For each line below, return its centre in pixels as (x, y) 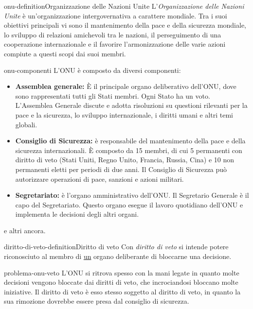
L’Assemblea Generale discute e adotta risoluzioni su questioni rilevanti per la (131, 105)
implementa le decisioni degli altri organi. (77, 214)
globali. (26, 124)
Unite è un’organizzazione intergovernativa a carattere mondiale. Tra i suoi (116, 15)
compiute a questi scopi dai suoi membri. (65, 53)
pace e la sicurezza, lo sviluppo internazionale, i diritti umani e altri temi (124, 114)
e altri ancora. (25, 230)
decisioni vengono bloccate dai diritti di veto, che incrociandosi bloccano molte (121, 282)
